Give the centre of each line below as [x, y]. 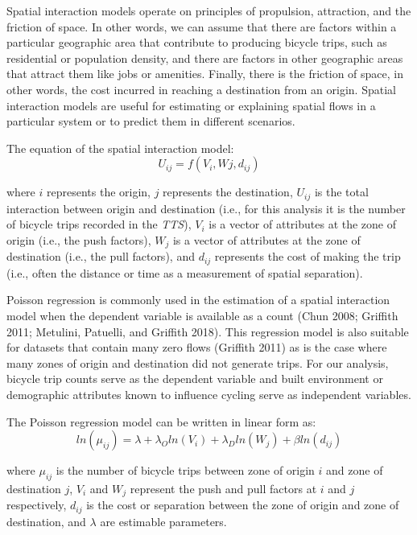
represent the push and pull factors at [223, 489]
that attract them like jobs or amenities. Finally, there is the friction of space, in [205, 74]
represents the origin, [98, 192]
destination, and [46, 521]
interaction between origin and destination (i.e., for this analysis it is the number [206, 208]
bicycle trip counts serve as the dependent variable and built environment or [195, 379]
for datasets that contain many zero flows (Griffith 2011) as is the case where [197, 347]
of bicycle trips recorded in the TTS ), [99, 224]
